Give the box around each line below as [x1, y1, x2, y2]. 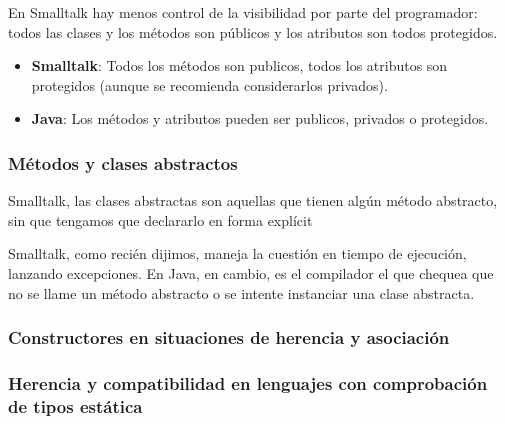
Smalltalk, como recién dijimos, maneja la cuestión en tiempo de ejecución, [8, 243, 467, 264]
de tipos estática [8, 393, 143, 418]
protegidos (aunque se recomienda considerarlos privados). [31, 74, 388, 95]
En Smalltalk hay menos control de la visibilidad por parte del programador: [8, 2, 478, 22]
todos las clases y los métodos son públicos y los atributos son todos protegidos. [8, 21, 498, 42]
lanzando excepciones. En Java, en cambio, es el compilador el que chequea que [8, 262, 494, 283]
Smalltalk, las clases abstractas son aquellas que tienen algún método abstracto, [8, 190, 498, 211]
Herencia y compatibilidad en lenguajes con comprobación [8, 370, 488, 395]
